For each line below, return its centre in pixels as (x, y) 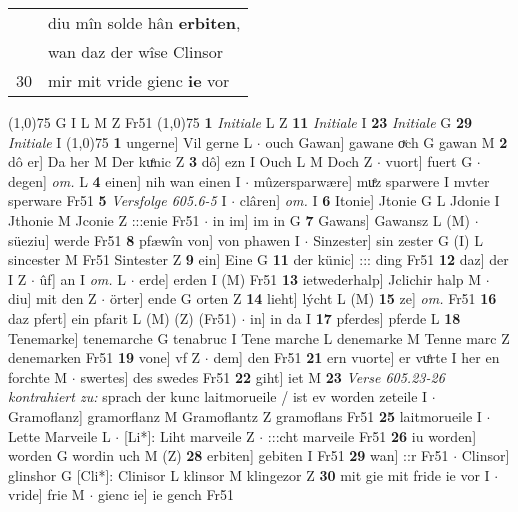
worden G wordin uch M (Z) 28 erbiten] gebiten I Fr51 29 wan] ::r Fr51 (228, 455)
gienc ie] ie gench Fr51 (165, 494)
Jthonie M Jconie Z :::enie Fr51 (104, 219)
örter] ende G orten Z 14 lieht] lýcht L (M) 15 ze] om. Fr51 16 (303, 298)
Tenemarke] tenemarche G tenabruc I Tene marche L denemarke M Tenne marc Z (259, 337)
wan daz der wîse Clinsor (135, 51)
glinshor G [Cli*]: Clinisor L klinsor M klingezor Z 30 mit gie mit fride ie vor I (249, 474)
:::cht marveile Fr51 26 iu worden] (372, 435)
